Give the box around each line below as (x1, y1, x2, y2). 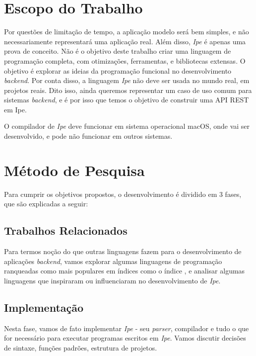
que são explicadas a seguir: (4, 198, 88, 209)
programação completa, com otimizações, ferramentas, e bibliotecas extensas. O (4, 55, 246, 66)
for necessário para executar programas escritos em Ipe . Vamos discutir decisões (4, 333, 246, 343)
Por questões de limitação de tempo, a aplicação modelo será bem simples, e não (4, 26, 249, 37)
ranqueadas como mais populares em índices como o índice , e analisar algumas (4, 266, 245, 276)
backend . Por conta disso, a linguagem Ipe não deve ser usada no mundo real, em (4, 75, 250, 86)
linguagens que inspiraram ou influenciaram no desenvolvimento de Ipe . (4, 275, 221, 285)
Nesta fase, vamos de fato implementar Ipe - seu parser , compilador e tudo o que (4, 323, 249, 333)
